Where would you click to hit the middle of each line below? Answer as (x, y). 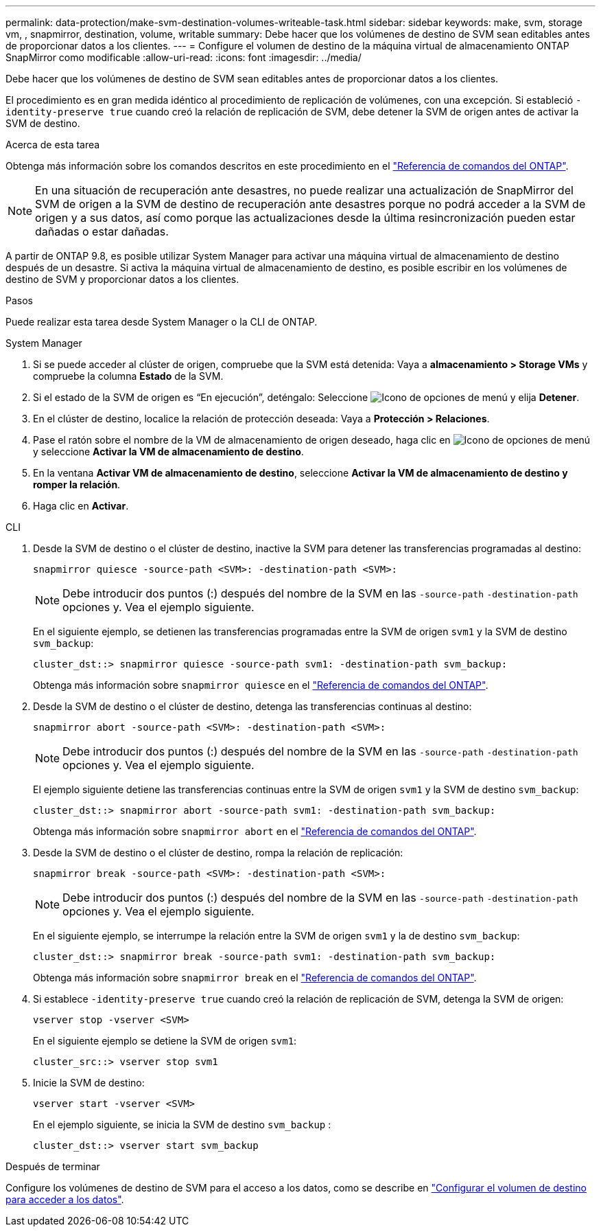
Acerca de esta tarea (53, 145)
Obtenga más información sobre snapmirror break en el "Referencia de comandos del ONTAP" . (255, 978)
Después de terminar (53, 1166)
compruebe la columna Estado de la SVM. (128, 376)
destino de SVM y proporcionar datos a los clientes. (122, 279)
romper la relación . (77, 484)
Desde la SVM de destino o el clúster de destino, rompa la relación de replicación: (218, 853)
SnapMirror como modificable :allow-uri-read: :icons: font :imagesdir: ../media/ (184, 57)
